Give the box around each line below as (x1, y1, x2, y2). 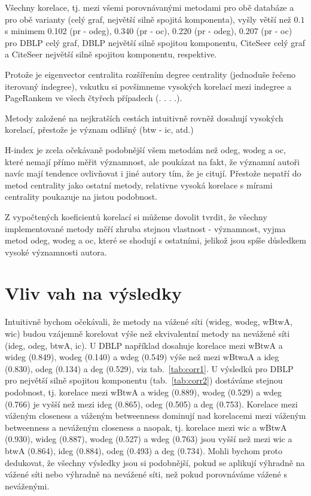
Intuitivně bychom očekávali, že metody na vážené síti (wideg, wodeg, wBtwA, (5, 315, 292, 328)
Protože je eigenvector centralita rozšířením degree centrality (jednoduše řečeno (5, 68, 295, 80)
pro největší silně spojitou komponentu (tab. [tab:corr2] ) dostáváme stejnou (5, 374, 283, 387)
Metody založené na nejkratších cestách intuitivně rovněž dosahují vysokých (5, 111, 283, 124)
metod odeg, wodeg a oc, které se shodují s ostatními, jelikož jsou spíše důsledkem (5, 234, 306, 247)
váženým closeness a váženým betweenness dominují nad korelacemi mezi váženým (5, 409, 306, 422)
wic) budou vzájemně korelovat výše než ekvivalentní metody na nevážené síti (5, 327, 290, 339)
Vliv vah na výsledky (5, 281, 182, 305)
